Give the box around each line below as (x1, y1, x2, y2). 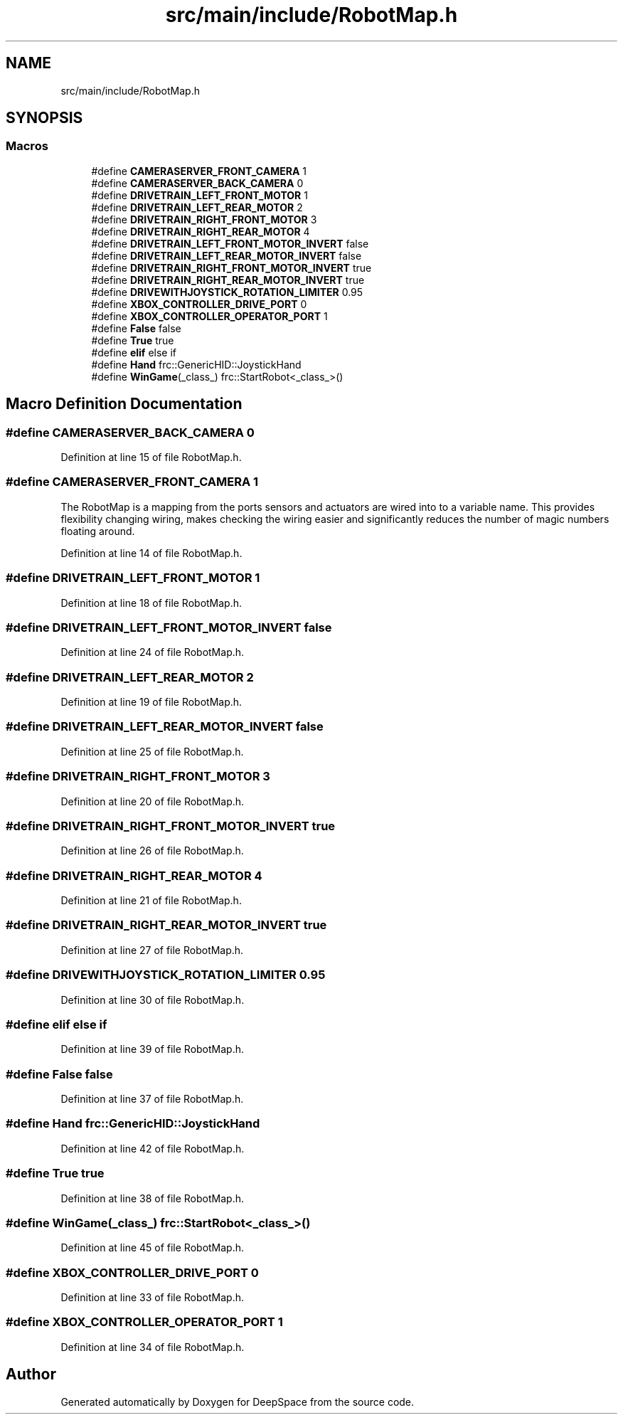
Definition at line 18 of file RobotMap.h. (60, 596, 243, 609)
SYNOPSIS (6, 109, 83, 127)
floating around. (60, 524, 135, 537)
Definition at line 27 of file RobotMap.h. (60, 943, 244, 956)
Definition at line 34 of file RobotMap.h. (60, 1340, 245, 1353)
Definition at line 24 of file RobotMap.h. (60, 646, 245, 659)
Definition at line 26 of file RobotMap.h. (60, 844, 244, 857)
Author (6, 1365, 56, 1384)
